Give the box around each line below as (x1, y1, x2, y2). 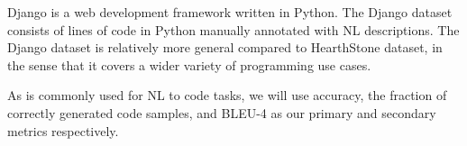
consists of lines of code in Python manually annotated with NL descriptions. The (7, 20, 460, 39)
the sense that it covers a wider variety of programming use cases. (7, 55, 371, 74)
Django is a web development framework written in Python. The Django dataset (7, 3, 453, 21)
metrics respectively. (7, 121, 119, 140)
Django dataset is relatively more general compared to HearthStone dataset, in (7, 38, 443, 57)
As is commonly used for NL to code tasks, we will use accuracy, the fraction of (7, 86, 447, 105)
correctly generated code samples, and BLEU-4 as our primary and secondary (7, 103, 436, 122)
